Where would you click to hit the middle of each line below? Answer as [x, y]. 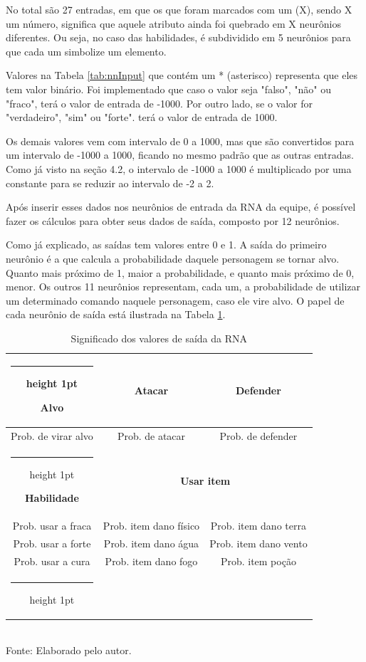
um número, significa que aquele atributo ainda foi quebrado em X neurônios [173, 23]
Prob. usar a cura [52, 561]
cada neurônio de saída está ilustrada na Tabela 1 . [116, 314]
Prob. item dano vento [258, 543]
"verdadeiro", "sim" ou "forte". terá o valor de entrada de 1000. [142, 117]
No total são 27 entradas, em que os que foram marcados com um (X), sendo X [179, 9]
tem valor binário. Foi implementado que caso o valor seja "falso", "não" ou [169, 89]
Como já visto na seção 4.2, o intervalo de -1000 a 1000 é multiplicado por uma [179, 168]
